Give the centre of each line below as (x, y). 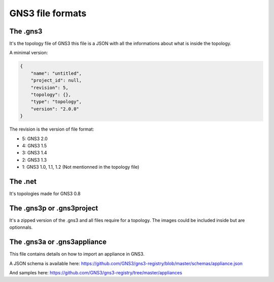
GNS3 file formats (48, 13)
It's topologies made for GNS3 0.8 (45, 194)
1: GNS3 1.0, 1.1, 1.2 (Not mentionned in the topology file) (81, 167)
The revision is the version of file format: (52, 129)
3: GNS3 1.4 (35, 153)
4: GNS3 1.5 (35, 145)
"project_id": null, (56, 81)
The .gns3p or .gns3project (54, 208)
